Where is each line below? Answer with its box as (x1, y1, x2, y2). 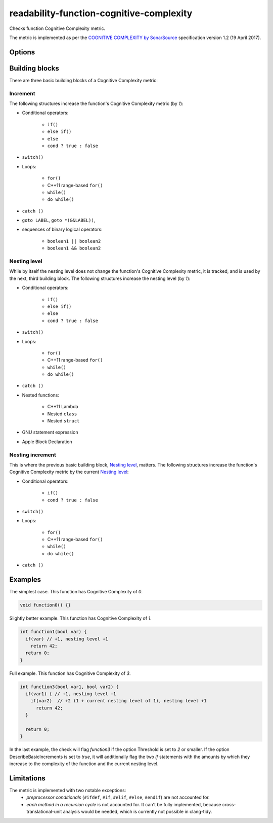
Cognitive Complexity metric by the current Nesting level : (9, 469, 129, 475)
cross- (222, 801, 236, 807)
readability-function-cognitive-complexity (9, 8, 193, 19)
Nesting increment (9, 451, 57, 458)
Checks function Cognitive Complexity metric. (9, 25, 106, 31)
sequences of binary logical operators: (22, 226, 103, 233)
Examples (9, 576, 41, 584)
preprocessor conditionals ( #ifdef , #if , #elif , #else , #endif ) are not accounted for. (26, 794, 210, 801)
